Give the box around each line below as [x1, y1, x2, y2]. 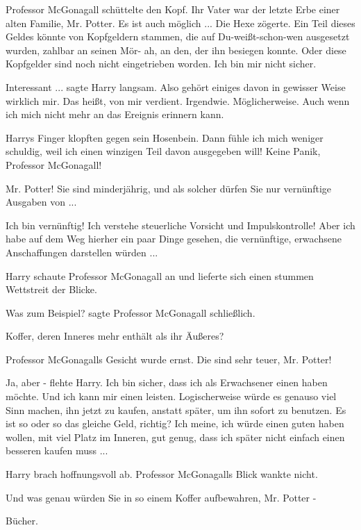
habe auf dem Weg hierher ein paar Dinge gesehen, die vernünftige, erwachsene [6, 231, 342, 246]
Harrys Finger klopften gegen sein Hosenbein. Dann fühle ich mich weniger [6, 130, 324, 144]
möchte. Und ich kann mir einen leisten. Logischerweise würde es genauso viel [6, 389, 337, 404]
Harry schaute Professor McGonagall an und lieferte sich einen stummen [6, 268, 314, 283]
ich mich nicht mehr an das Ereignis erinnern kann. [6, 107, 224, 122]
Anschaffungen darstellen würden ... [6, 245, 158, 259]
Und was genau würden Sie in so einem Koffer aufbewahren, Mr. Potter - [6, 490, 317, 504]
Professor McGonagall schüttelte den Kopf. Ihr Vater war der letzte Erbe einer [6, 2, 340, 16]
